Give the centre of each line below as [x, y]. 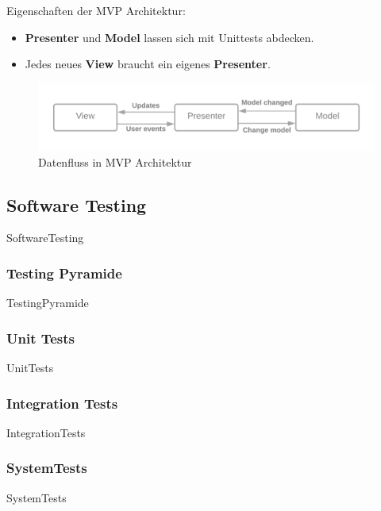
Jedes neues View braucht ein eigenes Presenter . [148, 64]
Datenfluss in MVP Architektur [115, 161]
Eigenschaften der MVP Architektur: [96, 10]
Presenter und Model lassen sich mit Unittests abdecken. [169, 37]
